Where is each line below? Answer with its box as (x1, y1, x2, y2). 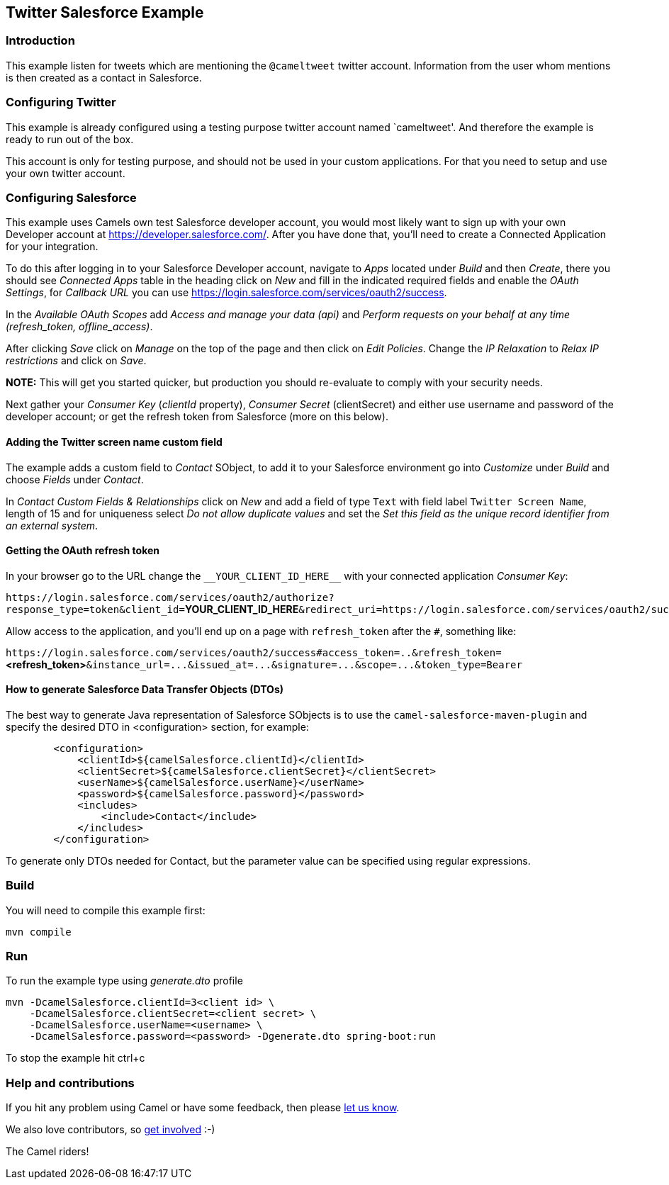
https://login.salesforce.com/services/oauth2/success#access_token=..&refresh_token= (6, 646, 502, 658)
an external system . (6, 519, 99, 532)
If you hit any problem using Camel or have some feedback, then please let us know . (6, 1101, 400, 1114)
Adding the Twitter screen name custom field (6, 435, 223, 448)
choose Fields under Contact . (6, 473, 144, 485)
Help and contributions (6, 1075, 135, 1090)
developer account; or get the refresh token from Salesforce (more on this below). (6, 410, 388, 423)
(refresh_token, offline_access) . (6, 320, 153, 333)
